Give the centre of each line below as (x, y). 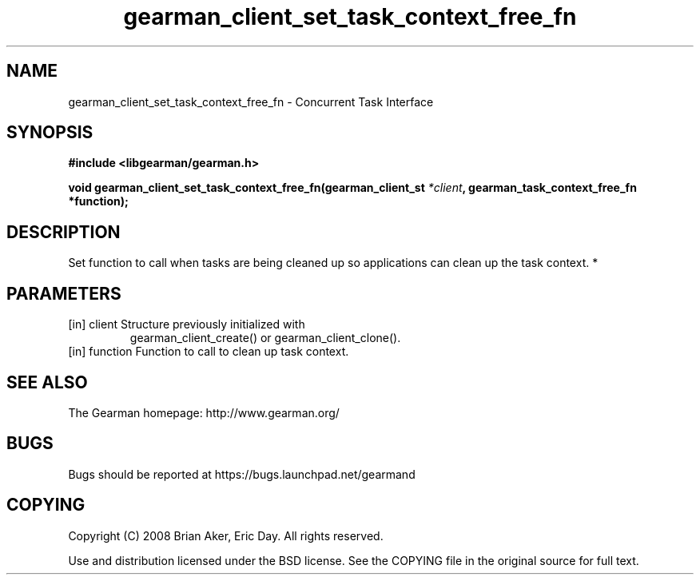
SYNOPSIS (50, 133)
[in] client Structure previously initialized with (187, 324)
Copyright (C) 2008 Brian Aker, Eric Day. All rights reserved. (226, 535)
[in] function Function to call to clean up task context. (209, 352)
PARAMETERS (64, 293)
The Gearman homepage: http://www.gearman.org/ (204, 412)
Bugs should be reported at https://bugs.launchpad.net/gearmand (242, 474)
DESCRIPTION (64, 232)
